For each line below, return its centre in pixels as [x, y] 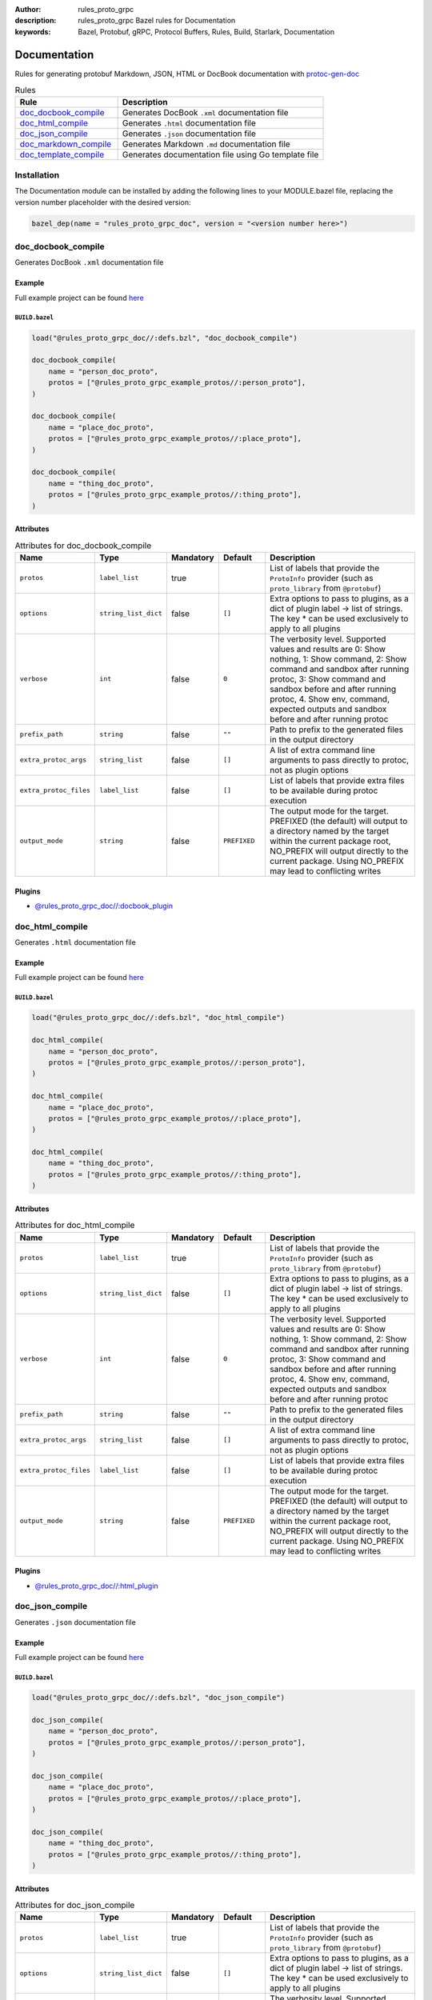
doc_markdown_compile [66, 144]
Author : [28, 9]
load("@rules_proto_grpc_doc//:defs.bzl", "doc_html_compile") [158, 1018]
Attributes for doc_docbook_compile [83, 546]
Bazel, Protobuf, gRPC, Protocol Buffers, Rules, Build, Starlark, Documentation [206, 31]
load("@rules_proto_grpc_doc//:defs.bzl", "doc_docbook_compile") [164, 338]
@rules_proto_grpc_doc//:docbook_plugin [104, 906]
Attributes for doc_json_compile [75, 1906]
